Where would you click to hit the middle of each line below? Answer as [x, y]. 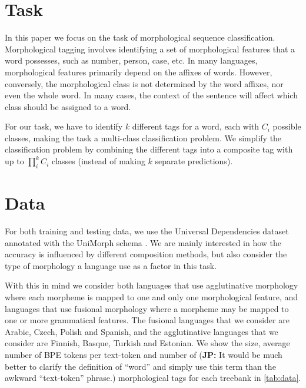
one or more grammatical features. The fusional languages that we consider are [147, 320]
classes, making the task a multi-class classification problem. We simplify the [143, 137]
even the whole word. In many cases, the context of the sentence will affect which [151, 95]
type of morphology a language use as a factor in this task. [111, 265]
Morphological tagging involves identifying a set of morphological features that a [150, 49]
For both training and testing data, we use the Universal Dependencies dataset [147, 231]
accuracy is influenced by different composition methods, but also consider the [146, 254]
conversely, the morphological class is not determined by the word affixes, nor [144, 83]
